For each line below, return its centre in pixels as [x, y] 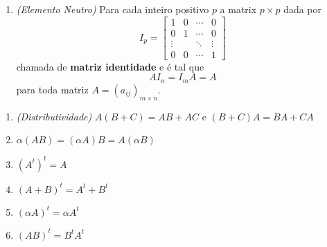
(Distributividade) [54, 116]
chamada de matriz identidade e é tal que [110, 66]
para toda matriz [52, 89]
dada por [303, 9]
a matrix [238, 9]
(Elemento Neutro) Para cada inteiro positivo [113, 9]
